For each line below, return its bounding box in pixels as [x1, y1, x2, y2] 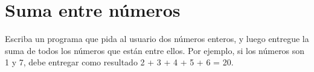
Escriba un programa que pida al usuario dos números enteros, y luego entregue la [5, 32, 309, 45]
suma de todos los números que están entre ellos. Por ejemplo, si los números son [5, 44, 305, 56]
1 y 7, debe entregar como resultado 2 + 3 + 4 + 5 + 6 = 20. [5, 56, 234, 68]
